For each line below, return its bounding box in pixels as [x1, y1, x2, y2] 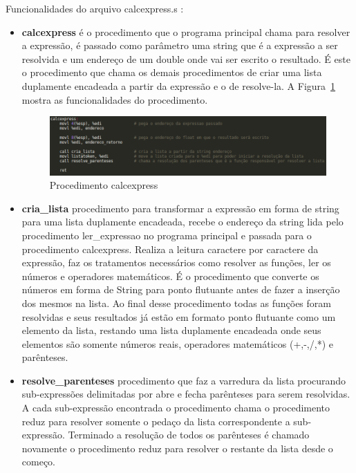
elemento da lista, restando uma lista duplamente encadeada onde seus [21, 323, 321, 337]
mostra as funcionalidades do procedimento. [21, 92, 208, 106]
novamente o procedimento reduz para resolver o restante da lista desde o [21, 440, 333, 455]
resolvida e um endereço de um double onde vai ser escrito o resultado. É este [21, 51, 350, 66]
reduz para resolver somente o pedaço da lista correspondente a [21, 414, 290, 428]
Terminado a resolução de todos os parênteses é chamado [68, 427, 310, 442]
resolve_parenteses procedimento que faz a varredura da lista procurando [21, 373, 346, 387]
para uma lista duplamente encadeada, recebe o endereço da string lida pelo [21, 214, 344, 229]
